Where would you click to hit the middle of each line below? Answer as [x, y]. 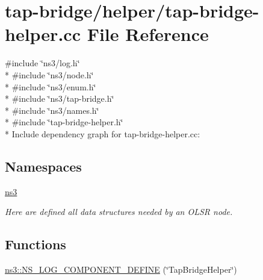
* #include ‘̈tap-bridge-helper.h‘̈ [64, 122]
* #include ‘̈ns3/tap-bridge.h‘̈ [60, 98]
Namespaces [43, 166]
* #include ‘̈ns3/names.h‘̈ [52, 110]
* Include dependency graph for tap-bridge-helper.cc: [103, 133]
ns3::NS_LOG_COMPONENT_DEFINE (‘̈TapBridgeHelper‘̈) [121, 269]
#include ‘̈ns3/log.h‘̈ [42, 63]
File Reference [148, 34]
